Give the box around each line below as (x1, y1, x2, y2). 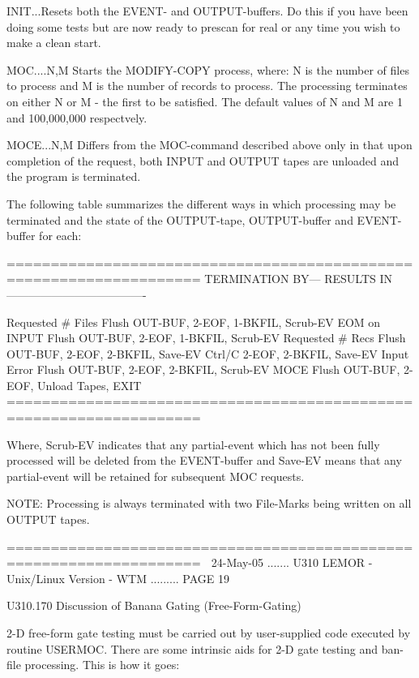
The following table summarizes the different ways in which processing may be (6, 195, 396, 212)
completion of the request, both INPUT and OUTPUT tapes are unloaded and (6, 152, 400, 169)
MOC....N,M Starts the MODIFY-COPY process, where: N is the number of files (6, 61, 409, 78)
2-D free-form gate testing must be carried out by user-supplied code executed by (6, 624, 411, 641)
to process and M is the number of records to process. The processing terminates (6, 77, 408, 94)
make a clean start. (6, 34, 101, 51)
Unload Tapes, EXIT (37, 376, 142, 393)
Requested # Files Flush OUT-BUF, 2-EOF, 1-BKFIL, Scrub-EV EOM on (6, 313, 381, 330)
